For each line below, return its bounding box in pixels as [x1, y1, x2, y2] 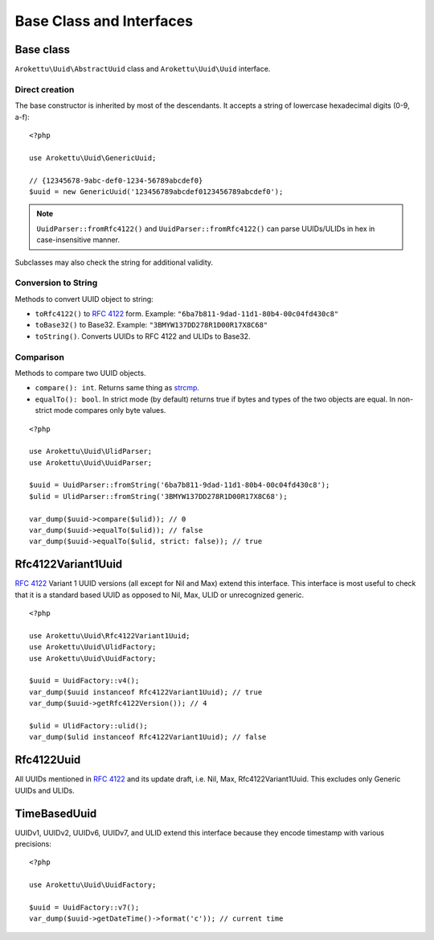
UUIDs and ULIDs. [14, 785, 76, 795]
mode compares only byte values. [53, 406, 166, 415]
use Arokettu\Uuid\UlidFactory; [29, 642, 157, 652]
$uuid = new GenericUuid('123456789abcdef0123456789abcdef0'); [29, 187, 284, 196]
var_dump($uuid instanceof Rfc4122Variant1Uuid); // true [29, 687, 263, 696]
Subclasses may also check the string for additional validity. [14, 258, 213, 267]
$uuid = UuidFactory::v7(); [29, 902, 140, 912]
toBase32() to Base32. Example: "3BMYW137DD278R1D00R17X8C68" [35, 320, 268, 330]
